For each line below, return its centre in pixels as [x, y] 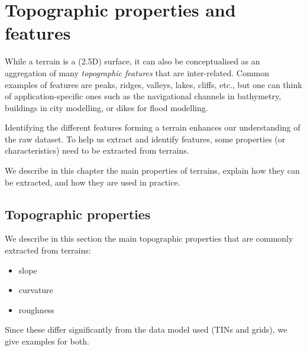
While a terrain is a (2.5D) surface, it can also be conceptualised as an [133, 61]
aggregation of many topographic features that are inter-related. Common [137, 72]
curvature [36, 290]
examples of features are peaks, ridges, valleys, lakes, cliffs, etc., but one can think [153, 84]
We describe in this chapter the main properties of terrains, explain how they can [152, 170]
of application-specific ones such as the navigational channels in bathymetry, [143, 96]
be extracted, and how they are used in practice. [93, 182]
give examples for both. [47, 341]
